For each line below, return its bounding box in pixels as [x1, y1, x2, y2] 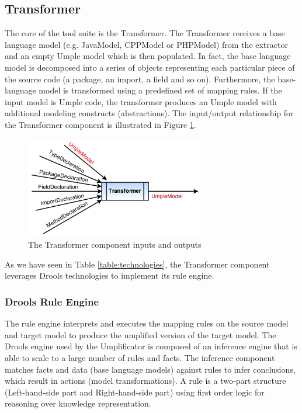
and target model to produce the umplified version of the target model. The [5, 328, 276, 341]
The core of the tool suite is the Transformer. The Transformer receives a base [5, 27, 285, 39]
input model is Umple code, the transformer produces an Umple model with [5, 95, 277, 107]
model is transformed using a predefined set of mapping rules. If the [39, 84, 282, 96]
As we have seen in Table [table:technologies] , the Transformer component [5, 258, 270, 270]
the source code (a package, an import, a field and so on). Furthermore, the [5, 72, 275, 85]
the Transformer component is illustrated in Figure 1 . [5, 118, 196, 130]
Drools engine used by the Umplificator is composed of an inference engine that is [5, 340, 297, 352]
